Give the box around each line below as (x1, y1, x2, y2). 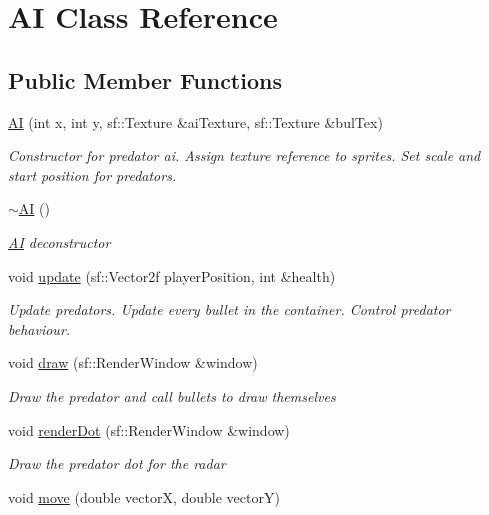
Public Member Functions (8, 64, 282, 95)
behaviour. (8, 318, 71, 339)
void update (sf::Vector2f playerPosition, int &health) (8, 265, 336, 286)
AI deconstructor (8, 231, 111, 252)
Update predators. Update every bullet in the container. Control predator (8, 299, 451, 320)
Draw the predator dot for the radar (8, 453, 226, 474)
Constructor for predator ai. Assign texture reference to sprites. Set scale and (8, 145, 481, 166)
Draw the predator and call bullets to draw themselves (8, 385, 336, 406)
